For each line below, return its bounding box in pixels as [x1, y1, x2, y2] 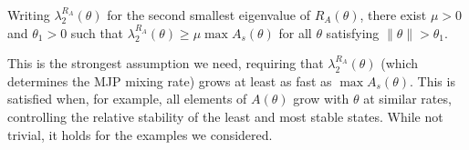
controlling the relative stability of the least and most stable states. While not [7, 106, 443, 125]
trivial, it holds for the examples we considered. [7, 125, 273, 144]
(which [380, 54, 419, 73]
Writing [7, 5, 50, 24]
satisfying [326, 23, 380, 42]
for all [278, 23, 312, 42]
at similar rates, [363, 89, 452, 108]
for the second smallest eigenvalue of [107, 5, 310, 24]
